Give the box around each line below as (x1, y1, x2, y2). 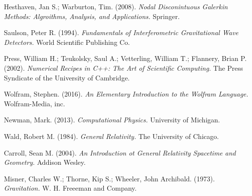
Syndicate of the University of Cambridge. (4, 72, 130, 82)
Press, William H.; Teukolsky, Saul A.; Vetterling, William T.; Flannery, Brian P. (4, 53, 247, 63)
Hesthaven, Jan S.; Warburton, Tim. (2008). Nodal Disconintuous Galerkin (4, 1, 228, 11)
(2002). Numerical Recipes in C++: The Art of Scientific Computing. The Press (4, 62, 243, 73)
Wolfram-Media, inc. (4, 98, 65, 108)
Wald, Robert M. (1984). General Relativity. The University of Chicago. (4, 131, 219, 141)
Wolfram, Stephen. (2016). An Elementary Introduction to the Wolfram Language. (4, 89, 249, 99)
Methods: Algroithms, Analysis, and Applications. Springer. (4, 11, 180, 21)
